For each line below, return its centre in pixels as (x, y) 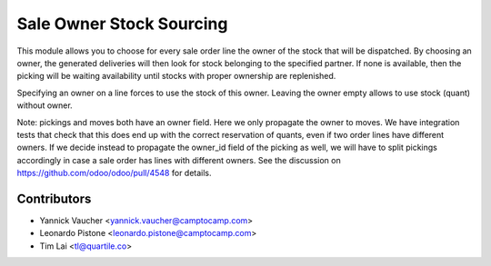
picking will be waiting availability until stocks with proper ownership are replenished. (176, 76)
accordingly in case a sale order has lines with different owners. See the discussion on (179, 160)
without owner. (45, 105)
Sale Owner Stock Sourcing (122, 24)
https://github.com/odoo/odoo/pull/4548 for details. (115, 173)
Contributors (54, 198)
